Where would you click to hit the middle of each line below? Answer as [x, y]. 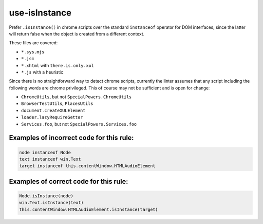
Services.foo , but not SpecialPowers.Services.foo [79, 124]
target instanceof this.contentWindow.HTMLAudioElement [87, 166]
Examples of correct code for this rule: [69, 181]
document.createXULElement [53, 110]
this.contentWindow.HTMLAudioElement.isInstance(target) [89, 209]
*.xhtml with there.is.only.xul [57, 65]
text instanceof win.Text [50, 159]
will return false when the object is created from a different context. [77, 34]
